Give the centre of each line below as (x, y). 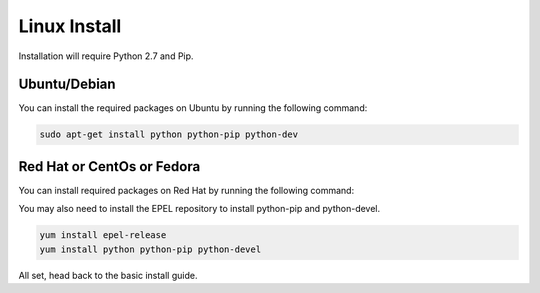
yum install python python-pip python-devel (150, 249)
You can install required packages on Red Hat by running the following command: (186, 190)
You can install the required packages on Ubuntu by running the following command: (193, 108)
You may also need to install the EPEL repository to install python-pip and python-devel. (199, 209)
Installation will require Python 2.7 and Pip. (106, 56)
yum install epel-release (103, 235)
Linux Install (70, 26)
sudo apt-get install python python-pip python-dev (169, 134)
